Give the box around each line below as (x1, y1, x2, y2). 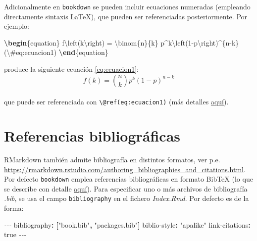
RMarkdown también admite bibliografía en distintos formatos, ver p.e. (4, 154, 220, 164)
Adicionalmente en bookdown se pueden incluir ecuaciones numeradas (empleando (4, 1, 251, 11)
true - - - (4, 229, 26, 240)
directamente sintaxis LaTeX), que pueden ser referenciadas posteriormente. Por (4, 11, 248, 21)
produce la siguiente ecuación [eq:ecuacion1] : (4, 64, 139, 74)
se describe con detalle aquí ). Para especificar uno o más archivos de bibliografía (4, 183, 248, 193)
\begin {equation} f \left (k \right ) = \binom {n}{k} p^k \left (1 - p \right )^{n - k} (4, 37, 239, 48)
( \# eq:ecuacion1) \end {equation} (4, 47, 108, 57)
